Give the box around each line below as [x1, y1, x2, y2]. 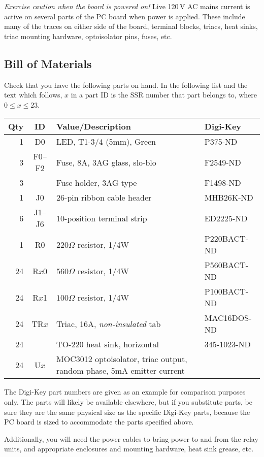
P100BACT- [204, 285, 249, 298]
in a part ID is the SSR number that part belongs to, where [71, 89, 257, 100]
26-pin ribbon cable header [56, 191, 152, 204]
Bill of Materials [4, 55, 92, 71]
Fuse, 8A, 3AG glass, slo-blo [56, 156, 156, 168]
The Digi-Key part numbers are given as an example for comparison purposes [4, 386, 246, 397]
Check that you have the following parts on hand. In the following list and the [4, 79, 248, 90]
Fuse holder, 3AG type [56, 177, 137, 189]
